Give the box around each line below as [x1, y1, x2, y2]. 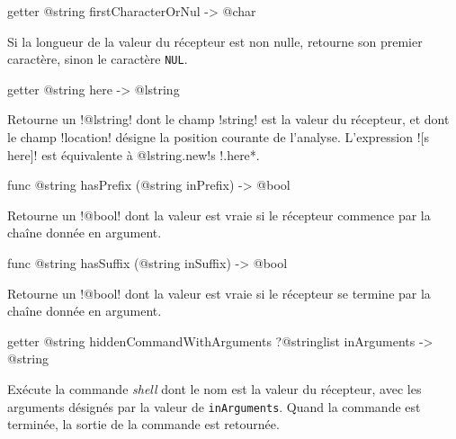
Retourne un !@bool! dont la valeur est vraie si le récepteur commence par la [7, 205, 431, 224]
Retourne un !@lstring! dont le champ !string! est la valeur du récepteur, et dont [7, 110, 450, 129]
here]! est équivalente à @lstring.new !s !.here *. [7, 145, 260, 164]
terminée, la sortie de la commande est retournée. [7, 415, 280, 434]
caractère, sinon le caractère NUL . [7, 49, 188, 68]
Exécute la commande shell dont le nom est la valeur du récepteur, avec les [7, 379, 422, 398]
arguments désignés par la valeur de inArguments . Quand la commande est [7, 397, 421, 416]
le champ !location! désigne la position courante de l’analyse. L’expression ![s [7, 128, 429, 147]
